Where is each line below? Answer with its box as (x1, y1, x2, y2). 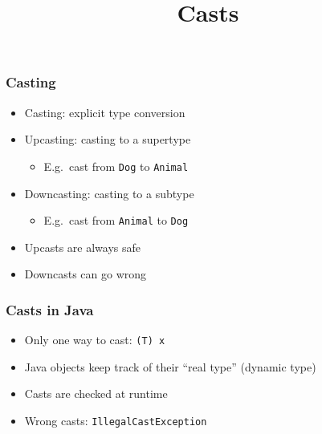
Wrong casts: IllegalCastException (24, 412, 207, 429)
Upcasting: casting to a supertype (24, 131, 191, 148)
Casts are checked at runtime (24, 385, 168, 402)
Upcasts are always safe (24, 238, 141, 255)
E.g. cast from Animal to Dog (43, 212, 189, 229)
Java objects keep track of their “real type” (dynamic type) (24, 358, 316, 375)
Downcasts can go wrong (24, 266, 147, 282)
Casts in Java (6, 299, 94, 319)
